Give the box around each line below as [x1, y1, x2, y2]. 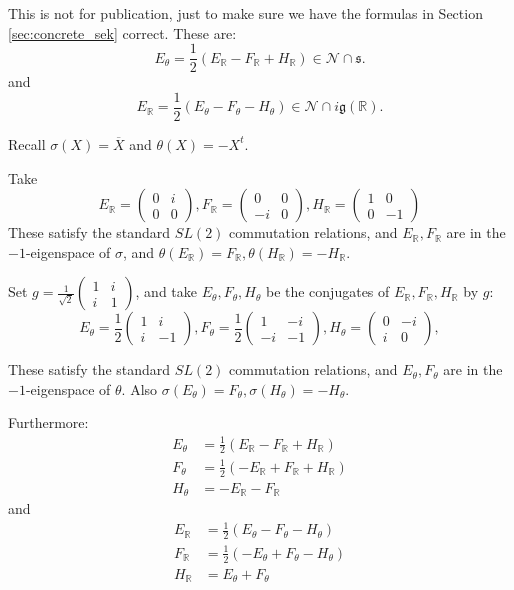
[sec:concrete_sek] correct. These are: [8, 22, 237, 43]
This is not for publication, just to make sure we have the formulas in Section [8, 3, 483, 23]
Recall [8, 133, 46, 154]
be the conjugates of [265, 281, 390, 302]
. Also [121, 378, 158, 399]
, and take [135, 281, 197, 302]
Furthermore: [8, 412, 89, 433]
